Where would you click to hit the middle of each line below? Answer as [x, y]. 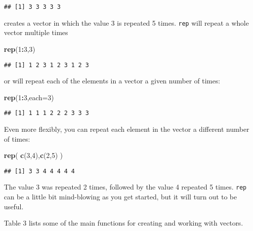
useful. [14, 206]
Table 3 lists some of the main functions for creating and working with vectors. [124, 223]
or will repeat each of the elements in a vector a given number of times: [112, 81]
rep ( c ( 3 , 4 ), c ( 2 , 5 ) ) [34, 155]
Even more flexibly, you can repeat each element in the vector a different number [127, 129]
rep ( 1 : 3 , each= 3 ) [29, 97]
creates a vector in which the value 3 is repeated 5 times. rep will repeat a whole [126, 22]
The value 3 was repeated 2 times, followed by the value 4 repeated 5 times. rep [125, 187]
